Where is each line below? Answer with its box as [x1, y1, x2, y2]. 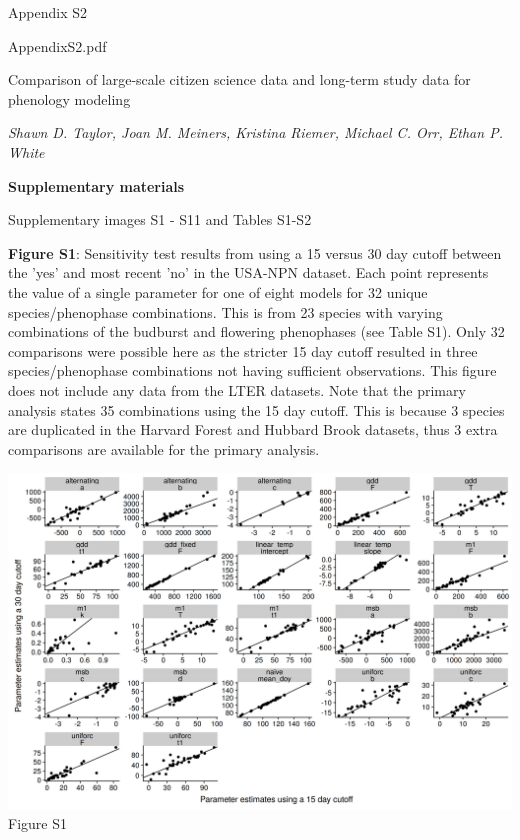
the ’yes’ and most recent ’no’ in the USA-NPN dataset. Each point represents [8, 262, 489, 283]
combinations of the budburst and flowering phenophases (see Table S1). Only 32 [8, 321, 505, 342]
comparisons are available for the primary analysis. [8, 438, 320, 459]
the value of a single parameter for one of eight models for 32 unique [8, 281, 428, 302]
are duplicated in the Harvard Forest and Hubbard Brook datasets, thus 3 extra [8, 419, 498, 440]
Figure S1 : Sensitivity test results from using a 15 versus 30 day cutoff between [8, 242, 502, 263]
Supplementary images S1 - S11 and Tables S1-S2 [8, 209, 312, 230]
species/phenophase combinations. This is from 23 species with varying [8, 301, 443, 322]
